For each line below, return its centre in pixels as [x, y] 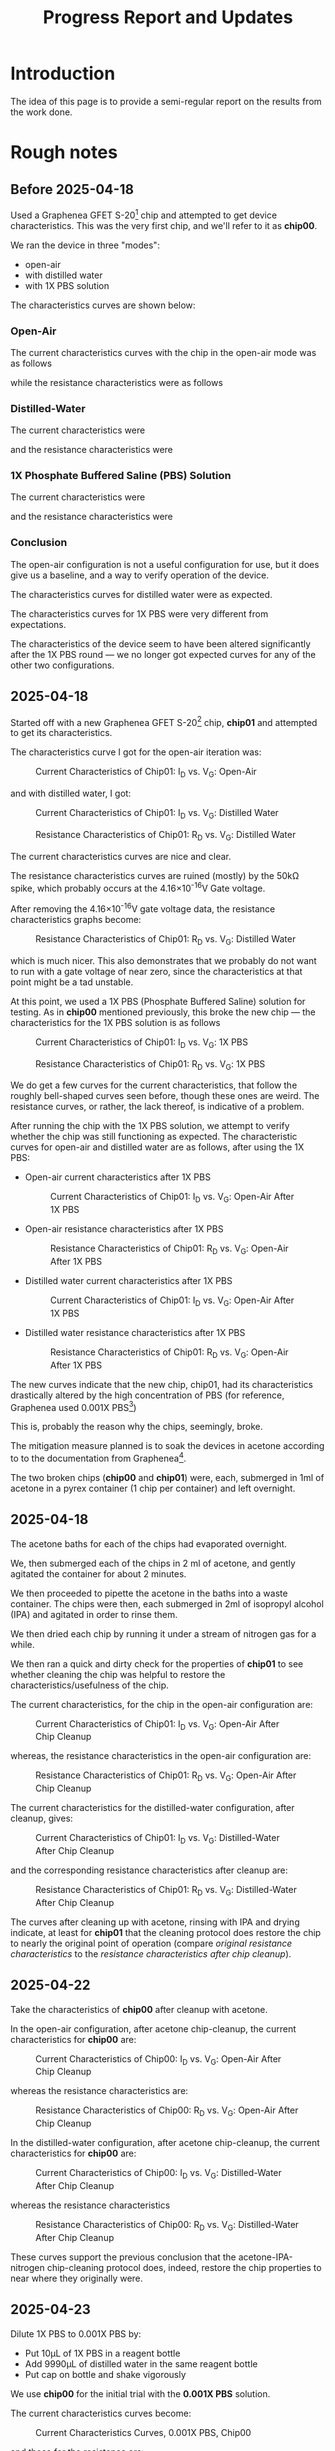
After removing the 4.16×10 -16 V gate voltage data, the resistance [143, 908]
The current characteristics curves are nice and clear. [121, 856]
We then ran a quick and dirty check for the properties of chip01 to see [157, 1663]
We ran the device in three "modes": [85, 245]
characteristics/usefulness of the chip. [90, 1685]
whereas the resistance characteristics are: [99, 2091]
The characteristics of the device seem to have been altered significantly [161, 643]
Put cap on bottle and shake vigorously [105, 2374]
